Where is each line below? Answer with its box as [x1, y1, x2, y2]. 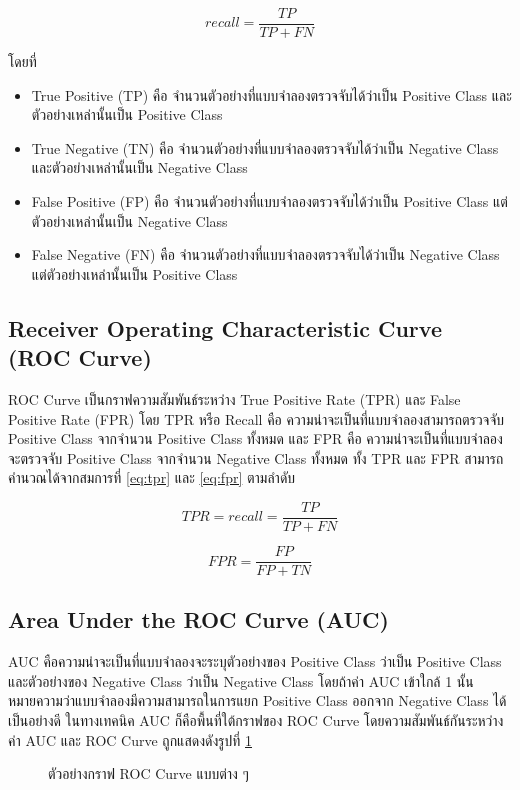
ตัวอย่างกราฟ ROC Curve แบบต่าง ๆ [48, 763, 249, 784]
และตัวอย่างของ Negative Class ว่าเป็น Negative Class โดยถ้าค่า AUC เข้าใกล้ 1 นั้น [8, 670, 474, 691]
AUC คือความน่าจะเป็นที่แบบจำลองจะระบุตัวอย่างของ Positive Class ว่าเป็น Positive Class [8, 651, 502, 672]
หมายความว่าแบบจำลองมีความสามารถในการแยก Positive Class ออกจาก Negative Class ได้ [8, 690, 507, 711]
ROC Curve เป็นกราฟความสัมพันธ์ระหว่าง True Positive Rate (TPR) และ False [8, 389, 461, 409]
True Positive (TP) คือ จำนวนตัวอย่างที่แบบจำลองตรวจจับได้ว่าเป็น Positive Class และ [31, 84, 512, 105]
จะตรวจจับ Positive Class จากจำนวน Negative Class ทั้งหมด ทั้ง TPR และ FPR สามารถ [8, 447, 504, 468]
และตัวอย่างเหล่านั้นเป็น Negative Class [31, 157, 248, 178]
